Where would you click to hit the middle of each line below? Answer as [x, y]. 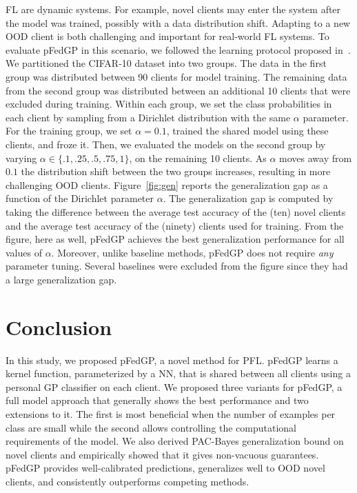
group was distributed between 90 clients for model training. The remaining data [176, 76]
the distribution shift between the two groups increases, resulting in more [176, 171]
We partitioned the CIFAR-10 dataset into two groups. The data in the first [166, 63]
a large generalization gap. [61, 279]
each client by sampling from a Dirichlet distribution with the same [148, 117]
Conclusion [59, 326]
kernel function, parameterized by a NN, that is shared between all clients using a [178, 373]
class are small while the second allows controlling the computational [151, 427]
